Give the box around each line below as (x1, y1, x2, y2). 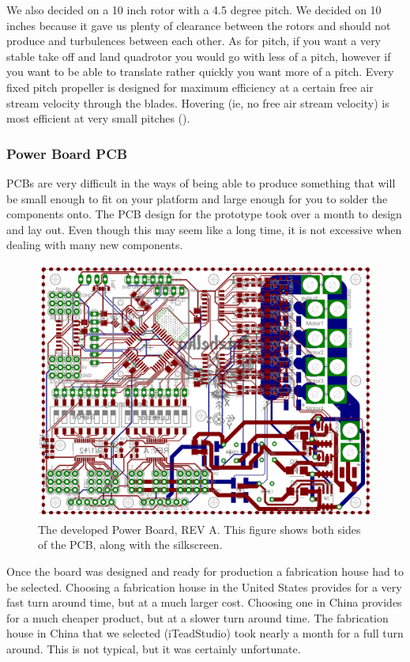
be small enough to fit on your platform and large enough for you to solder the (6, 190, 388, 206)
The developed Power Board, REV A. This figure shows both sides (38, 520, 361, 537)
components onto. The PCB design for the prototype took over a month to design (6, 206, 402, 222)
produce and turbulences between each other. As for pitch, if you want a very (6, 32, 382, 49)
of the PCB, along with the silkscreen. (38, 536, 223, 553)
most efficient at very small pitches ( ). (6, 110, 190, 127)
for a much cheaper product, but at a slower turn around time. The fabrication (6, 609, 389, 626)
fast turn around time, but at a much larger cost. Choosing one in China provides (6, 594, 402, 611)
